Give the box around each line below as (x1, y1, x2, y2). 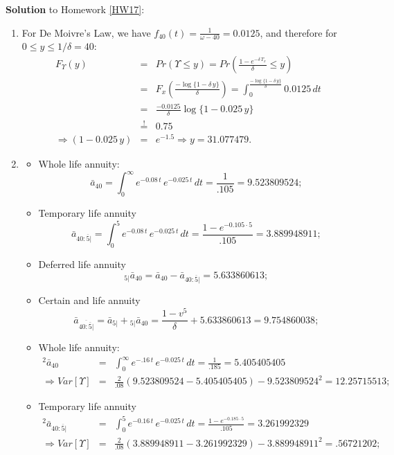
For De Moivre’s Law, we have (21, 25, 151, 39)
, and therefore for (260, 25, 337, 39)
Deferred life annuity (38, 257, 126, 271)
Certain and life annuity (38, 293, 141, 307)
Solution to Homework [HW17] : (6, 2, 145, 16)
